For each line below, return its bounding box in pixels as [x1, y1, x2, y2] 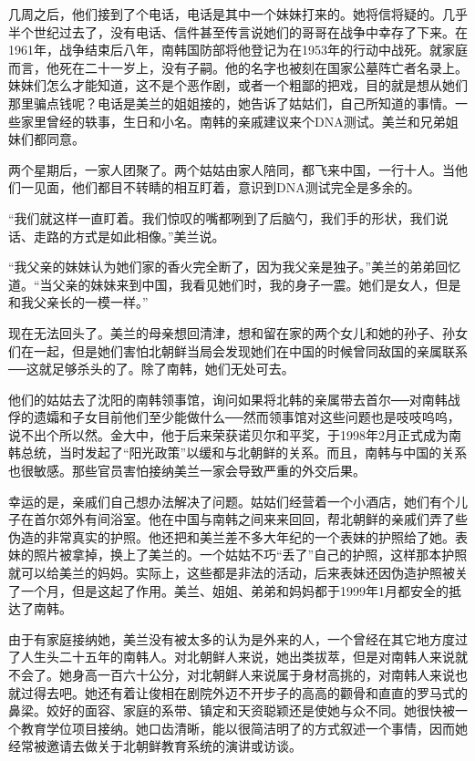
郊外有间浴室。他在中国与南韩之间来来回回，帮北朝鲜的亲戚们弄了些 [58, 509, 468, 529]
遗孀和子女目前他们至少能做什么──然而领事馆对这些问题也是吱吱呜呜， [33, 407, 460, 427]
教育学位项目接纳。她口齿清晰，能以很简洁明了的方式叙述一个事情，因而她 [20, 718, 468, 737]
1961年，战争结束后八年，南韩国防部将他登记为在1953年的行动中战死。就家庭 [8, 40, 468, 59]
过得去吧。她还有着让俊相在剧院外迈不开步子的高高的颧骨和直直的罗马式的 [20, 683, 468, 702]
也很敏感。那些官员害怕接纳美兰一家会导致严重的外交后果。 [8, 461, 366, 480]
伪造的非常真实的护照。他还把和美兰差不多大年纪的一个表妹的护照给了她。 [8, 527, 455, 546]
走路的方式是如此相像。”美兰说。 [33, 226, 225, 245]
